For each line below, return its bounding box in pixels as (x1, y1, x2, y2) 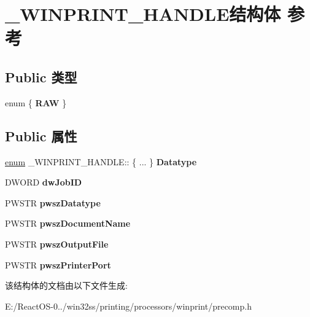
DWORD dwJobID (5, 176, 82, 189)
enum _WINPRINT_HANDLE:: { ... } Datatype (5, 155, 197, 168)
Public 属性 (5, 126, 77, 145)
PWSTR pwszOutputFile (5, 237, 109, 250)
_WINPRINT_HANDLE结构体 (5, 1, 281, 26)
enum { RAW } (5, 96, 67, 109)
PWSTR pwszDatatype (5, 196, 101, 209)
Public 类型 (5, 67, 77, 86)
